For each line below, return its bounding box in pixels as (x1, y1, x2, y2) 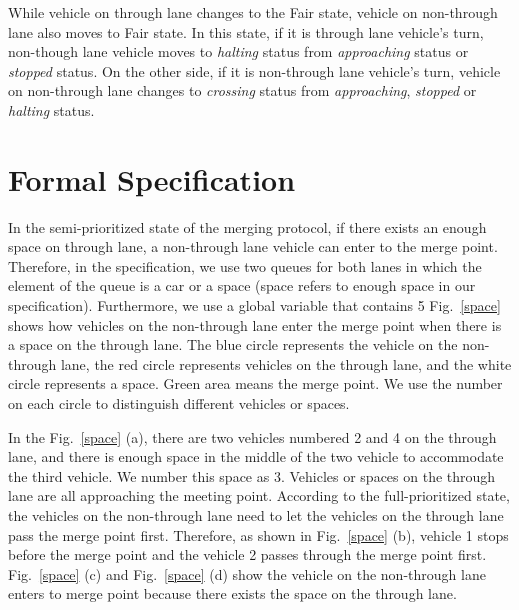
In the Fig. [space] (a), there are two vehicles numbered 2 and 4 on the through (8, 426, 497, 447)
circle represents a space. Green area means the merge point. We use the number (8, 373, 503, 394)
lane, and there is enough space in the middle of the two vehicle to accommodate (8, 446, 504, 467)
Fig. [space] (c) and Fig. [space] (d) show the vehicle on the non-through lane (8, 563, 486, 584)
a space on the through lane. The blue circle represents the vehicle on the (8, 334, 458, 355)
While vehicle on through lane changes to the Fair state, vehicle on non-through (8, 2, 498, 22)
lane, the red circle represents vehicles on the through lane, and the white (60, 353, 512, 374)
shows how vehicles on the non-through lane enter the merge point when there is (8, 314, 502, 335)
